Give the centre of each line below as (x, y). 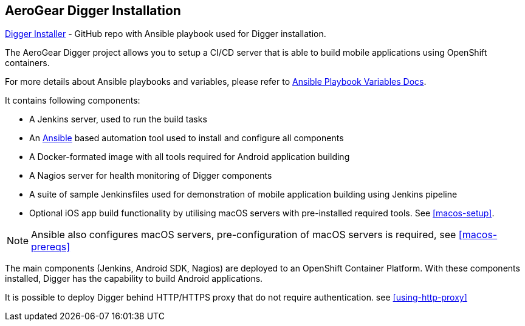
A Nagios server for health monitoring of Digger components (151, 176)
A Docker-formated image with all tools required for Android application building (190, 157)
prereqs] (51, 247)
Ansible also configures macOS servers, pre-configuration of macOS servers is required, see (244, 235)
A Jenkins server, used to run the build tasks (118, 119)
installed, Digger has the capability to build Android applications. (134, 279)
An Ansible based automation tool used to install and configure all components (187, 138)
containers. (27, 63)
